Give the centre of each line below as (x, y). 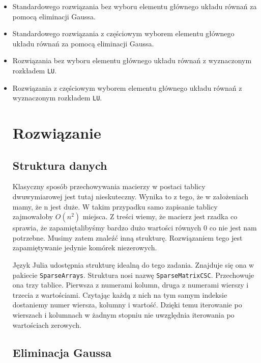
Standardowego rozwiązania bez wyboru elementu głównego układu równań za (135, 6)
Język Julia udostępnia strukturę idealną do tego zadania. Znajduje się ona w (133, 265)
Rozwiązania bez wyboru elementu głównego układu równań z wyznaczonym (132, 60)
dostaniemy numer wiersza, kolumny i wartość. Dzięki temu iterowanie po (127, 305)
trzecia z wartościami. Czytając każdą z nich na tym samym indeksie (120, 294)
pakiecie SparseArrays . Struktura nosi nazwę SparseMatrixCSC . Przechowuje (133, 275)
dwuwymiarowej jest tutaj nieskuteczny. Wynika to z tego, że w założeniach (130, 197)
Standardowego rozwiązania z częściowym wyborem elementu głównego (123, 33)
